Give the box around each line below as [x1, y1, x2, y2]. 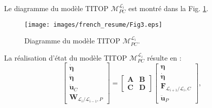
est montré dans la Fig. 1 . [128, 3, 208, 13]
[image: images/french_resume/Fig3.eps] [24, 21, 163, 28]
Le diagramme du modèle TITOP [4, 3, 109, 13]
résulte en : [147, 52, 182, 63]
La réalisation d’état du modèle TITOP [4, 52, 127, 63]
